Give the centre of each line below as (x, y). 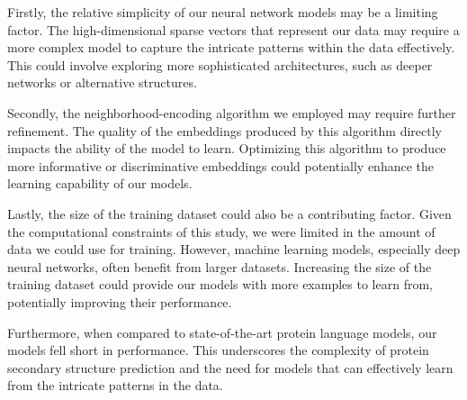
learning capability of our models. (100, 183)
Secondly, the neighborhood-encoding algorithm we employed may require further (232, 112)
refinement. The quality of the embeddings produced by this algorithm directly (225, 130)
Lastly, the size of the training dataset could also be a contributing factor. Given (229, 213)
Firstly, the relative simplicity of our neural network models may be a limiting (223, 12)
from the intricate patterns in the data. (115, 385)
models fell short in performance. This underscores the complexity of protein (218, 350)
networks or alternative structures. (102, 82)
